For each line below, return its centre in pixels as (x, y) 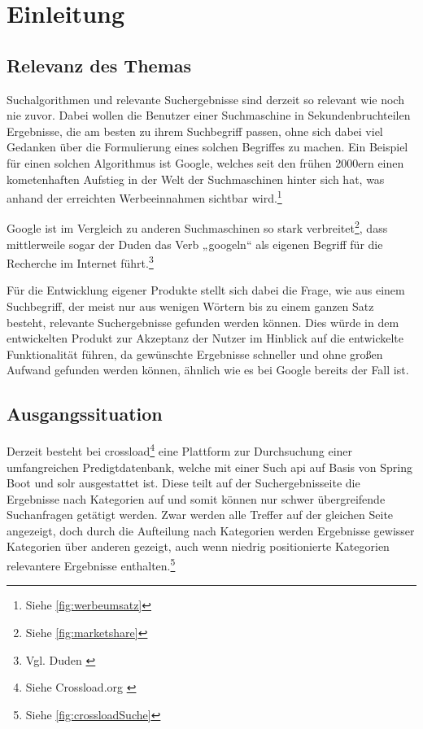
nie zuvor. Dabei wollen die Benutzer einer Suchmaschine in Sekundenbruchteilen (209, 115)
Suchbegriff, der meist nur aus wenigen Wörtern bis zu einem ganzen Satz (190, 306)
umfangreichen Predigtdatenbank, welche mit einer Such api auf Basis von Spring (209, 467)
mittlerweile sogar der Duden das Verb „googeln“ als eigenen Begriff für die (195, 244)
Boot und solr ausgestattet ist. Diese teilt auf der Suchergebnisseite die (183, 483)
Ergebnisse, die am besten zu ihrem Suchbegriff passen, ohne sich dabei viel (195, 131)
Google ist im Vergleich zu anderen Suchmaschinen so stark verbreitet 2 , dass (197, 227)
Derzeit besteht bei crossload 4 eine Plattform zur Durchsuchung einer (180, 450)
